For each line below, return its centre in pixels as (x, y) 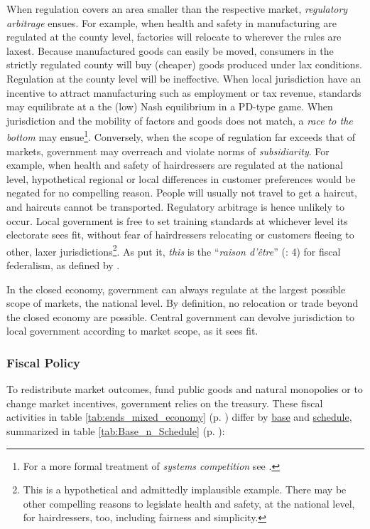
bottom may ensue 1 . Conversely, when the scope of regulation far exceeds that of (181, 136)
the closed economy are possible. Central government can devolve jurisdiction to (181, 316)
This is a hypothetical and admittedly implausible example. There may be (185, 489)
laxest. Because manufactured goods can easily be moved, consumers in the (170, 50)
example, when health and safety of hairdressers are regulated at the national (175, 165)
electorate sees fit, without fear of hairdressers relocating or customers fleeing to (180, 235)
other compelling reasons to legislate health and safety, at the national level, (189, 503)
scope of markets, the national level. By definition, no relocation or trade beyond (183, 303)
